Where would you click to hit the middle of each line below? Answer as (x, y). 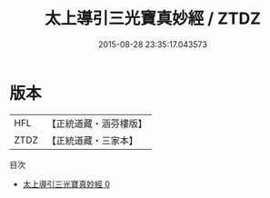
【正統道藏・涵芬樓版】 (97, 124)
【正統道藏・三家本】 (93, 140)
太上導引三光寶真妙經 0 (66, 183)
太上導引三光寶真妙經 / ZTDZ (153, 19)
